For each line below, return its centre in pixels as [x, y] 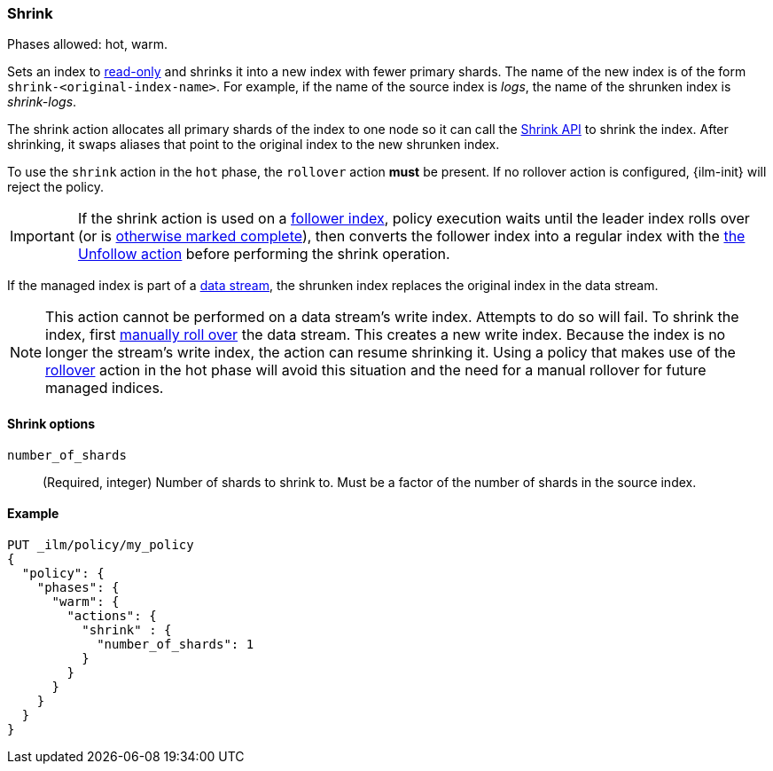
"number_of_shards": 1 [176, 644]
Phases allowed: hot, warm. [87, 44]
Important [42, 236]
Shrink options [51, 423]
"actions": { [112, 615]
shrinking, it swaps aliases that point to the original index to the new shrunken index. [254, 145]
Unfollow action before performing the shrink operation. [264, 254]
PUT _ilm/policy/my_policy [101, 544]
